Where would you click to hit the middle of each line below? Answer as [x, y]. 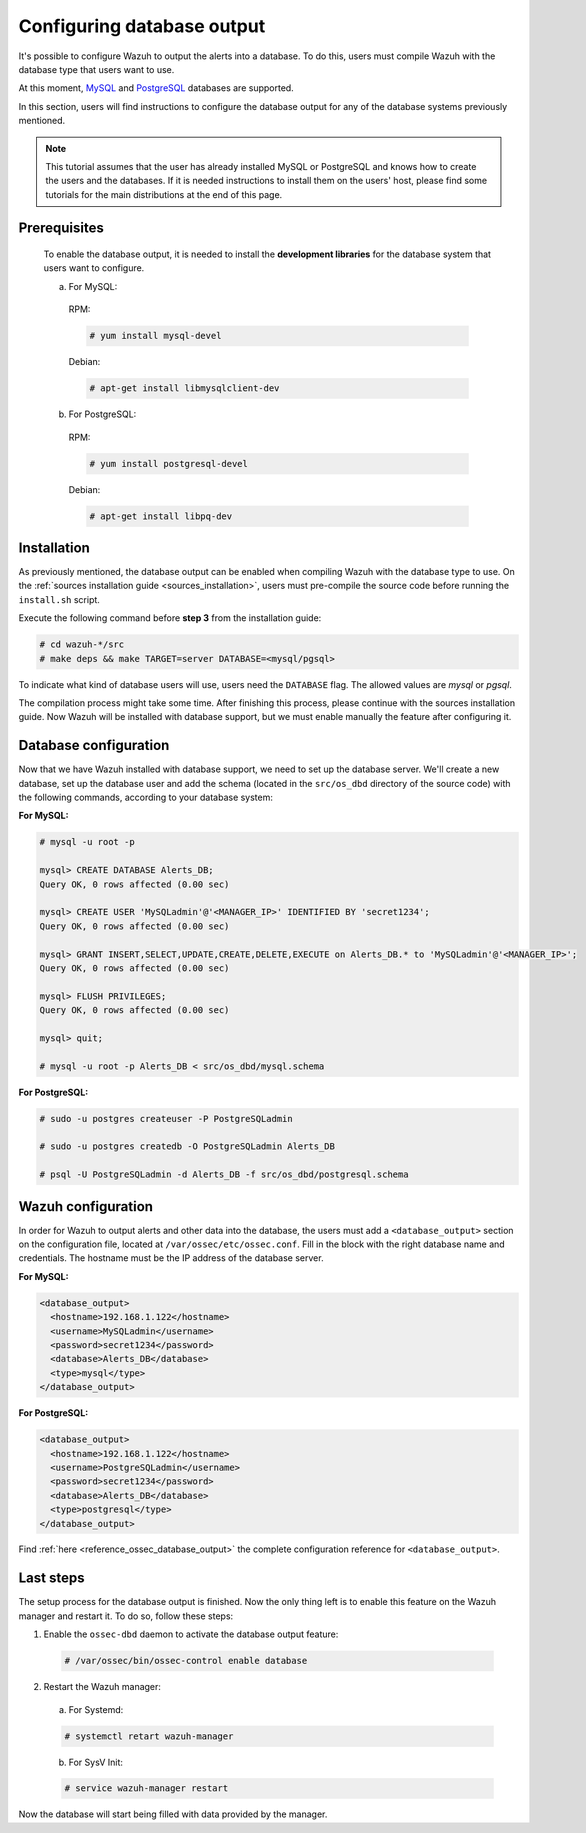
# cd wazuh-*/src [82, 644]
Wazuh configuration [86, 1206]
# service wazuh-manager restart [146, 1788]
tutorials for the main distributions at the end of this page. [164, 194]
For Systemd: [96, 1709]
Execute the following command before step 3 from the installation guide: [170, 618]
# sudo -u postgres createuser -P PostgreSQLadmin [166, 1118]
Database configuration [94, 745]
